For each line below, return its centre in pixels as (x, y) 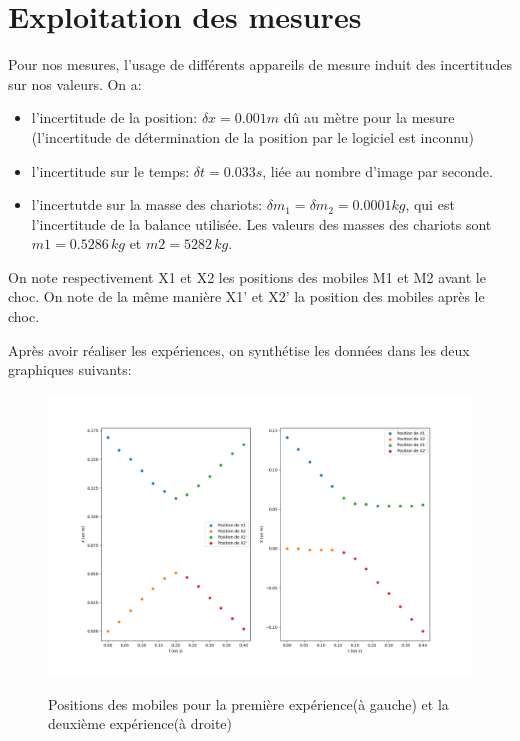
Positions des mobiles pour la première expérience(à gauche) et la (248, 703)
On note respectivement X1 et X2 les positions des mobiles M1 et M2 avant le (247, 276)
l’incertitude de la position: (114, 117)
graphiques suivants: (70, 369)
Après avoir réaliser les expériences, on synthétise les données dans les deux (239, 349)
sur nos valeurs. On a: (75, 83)
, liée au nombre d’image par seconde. (377, 170)
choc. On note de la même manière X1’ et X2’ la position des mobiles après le (246, 296)
